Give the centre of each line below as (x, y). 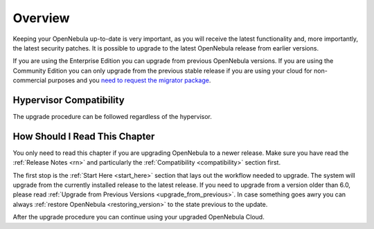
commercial (29, 80)
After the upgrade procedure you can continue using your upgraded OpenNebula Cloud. (139, 217)
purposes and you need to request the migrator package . (129, 80)
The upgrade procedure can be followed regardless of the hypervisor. (113, 117)
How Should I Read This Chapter (84, 136)
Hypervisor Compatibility (69, 100)
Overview (41, 18)
